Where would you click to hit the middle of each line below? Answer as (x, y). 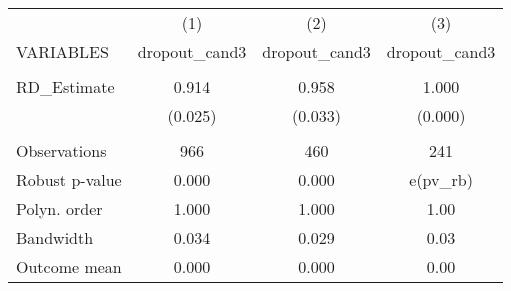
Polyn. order (59, 208)
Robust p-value (69, 179)
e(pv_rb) (441, 179)
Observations (61, 150)
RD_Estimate (65, 86)
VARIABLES (62, 51)
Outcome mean (69, 266)
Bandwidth (55, 237)
